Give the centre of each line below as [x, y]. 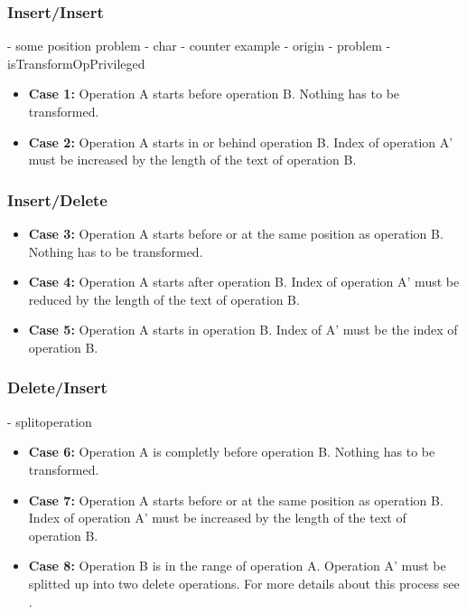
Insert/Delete [57, 199]
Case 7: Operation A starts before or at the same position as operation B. [236, 500]
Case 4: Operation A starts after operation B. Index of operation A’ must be [244, 282]
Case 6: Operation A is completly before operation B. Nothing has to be [232, 452]
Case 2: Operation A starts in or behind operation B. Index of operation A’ [241, 142]
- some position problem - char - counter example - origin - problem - [199, 46]
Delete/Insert [57, 387]
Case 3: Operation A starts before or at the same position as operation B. [236, 233]
